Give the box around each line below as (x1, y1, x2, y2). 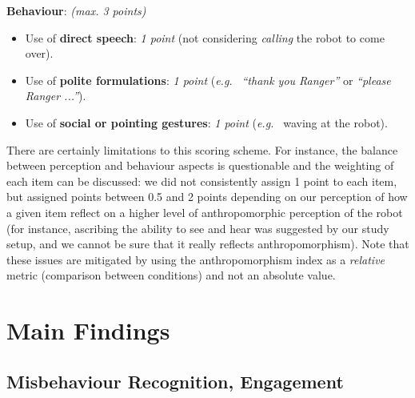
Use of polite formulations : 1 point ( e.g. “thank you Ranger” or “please (25, 71, 391, 88)
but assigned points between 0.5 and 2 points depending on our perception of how (6, 188, 408, 205)
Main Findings (6, 314, 170, 347)
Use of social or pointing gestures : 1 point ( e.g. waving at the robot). (25, 114, 388, 131)
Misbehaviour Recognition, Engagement (6, 368, 344, 393)
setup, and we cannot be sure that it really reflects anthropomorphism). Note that (6, 235, 409, 252)
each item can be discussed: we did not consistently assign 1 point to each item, (6, 172, 397, 189)
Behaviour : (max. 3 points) (6, 2, 146, 18)
